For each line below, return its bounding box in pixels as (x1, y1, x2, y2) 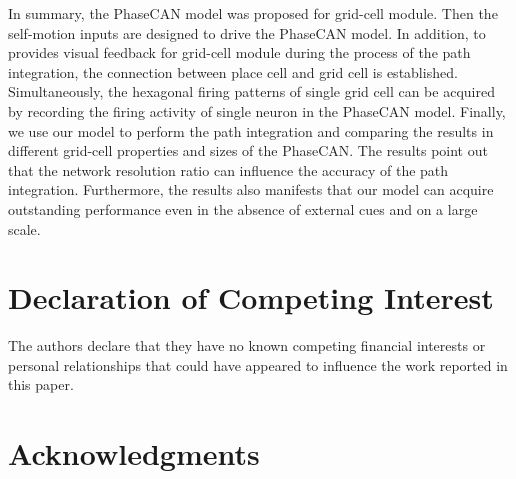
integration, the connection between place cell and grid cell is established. (8, 61, 458, 82)
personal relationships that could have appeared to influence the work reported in (8, 354, 508, 375)
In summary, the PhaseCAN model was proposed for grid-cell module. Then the (8, 3, 498, 23)
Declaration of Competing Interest (8, 277, 494, 318)
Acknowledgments (8, 433, 260, 474)
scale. (8, 218, 41, 239)
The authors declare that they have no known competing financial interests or (8, 335, 486, 356)
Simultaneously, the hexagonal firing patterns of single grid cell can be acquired (8, 81, 495, 102)
